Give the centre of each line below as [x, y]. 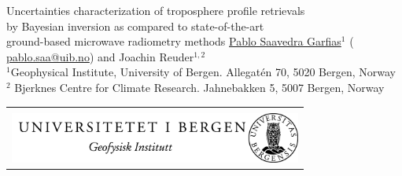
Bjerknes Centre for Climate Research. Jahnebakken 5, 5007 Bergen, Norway [199, 87]
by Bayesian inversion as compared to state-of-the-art [135, 26]
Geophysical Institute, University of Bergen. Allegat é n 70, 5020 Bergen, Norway [203, 72]
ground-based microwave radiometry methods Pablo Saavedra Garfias [174, 41]
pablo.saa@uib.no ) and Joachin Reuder [100, 56]
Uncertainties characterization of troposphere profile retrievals [156, 10]
